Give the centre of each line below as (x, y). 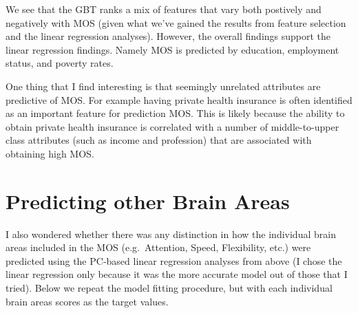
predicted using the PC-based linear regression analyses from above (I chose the (174, 260)
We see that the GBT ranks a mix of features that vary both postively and (164, 9)
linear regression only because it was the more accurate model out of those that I (177, 274)
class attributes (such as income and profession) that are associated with (159, 140)
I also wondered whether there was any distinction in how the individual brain (171, 234)
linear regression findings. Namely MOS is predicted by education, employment (172, 49)
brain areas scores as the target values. (87, 301)
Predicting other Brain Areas (148, 201)
